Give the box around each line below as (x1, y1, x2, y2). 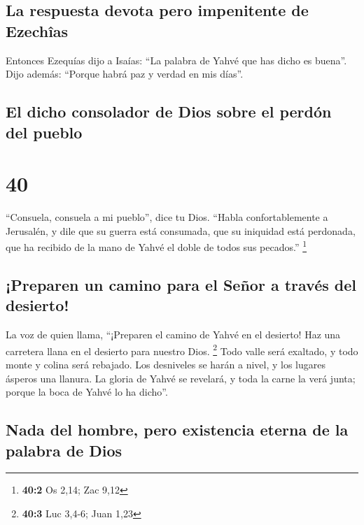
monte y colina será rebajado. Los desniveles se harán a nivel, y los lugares (6, 357, 326, 371)
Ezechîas (6, 20, 69, 41)
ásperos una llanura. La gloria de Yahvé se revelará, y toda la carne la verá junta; (6, 371, 356, 385)
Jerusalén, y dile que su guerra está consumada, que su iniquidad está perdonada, (6, 223, 356, 238)
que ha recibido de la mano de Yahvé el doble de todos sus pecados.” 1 (6, 238, 307, 254)
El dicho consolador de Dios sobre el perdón (6, 101, 332, 122)
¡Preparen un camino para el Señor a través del (6, 273, 356, 295)
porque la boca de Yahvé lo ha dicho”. (6, 384, 168, 399)
